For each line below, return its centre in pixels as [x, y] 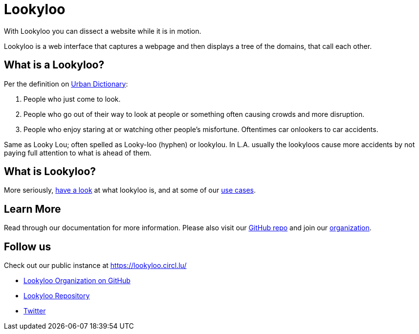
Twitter [35, 311]
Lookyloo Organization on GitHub [77, 281]
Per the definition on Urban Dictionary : [66, 84]
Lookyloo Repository [57, 296]
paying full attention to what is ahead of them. [78, 153]
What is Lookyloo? [50, 172]
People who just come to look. [72, 99]
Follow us [28, 246]
